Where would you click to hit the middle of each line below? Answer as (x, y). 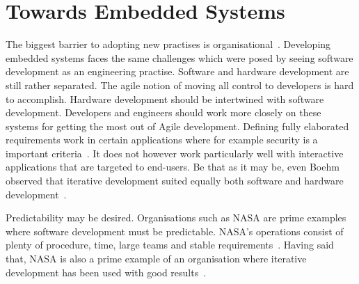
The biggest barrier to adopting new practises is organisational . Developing (168, 44)
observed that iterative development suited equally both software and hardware (175, 181)
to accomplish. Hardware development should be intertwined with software (165, 98)
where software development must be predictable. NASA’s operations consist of (175, 231)
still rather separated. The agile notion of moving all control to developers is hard (180, 85)
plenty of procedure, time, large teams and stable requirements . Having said (170, 245)
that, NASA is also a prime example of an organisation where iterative (156, 259)
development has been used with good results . (106, 272)
